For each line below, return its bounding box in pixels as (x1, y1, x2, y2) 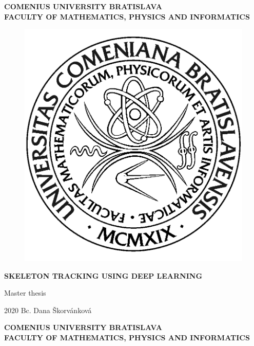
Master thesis (4, 287, 46, 298)
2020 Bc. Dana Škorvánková (4, 304, 92, 315)
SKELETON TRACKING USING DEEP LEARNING (4, 270, 203, 281)
